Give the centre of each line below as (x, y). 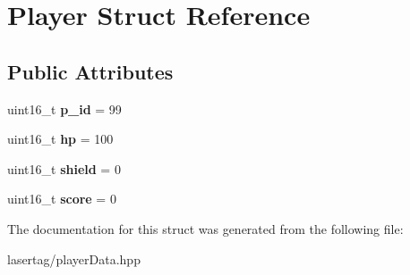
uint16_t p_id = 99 (64, 108)
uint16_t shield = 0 (64, 168)
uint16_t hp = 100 (60, 139)
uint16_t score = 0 (62, 199)
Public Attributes (90, 71)
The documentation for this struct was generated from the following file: (205, 228)
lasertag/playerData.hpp (74, 258)
